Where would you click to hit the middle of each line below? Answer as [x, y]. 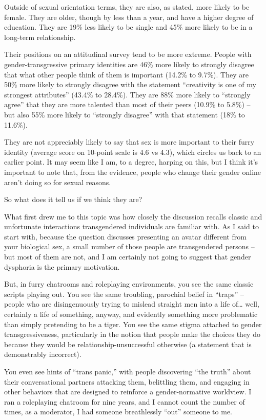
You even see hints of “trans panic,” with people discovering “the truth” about [128, 371]
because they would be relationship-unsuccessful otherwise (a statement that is [128, 344]
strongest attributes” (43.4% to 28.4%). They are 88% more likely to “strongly [127, 94]
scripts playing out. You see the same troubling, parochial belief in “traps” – [124, 294]
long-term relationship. [40, 37]
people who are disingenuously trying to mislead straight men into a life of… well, [132, 304]
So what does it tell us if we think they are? [73, 199]
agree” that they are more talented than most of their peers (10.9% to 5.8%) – [127, 104]
